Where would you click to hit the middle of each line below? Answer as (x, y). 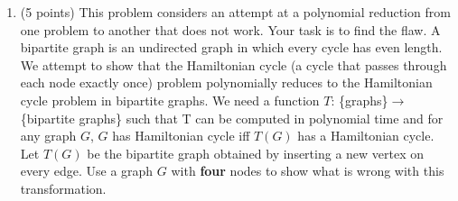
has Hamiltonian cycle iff (181, 136)
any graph (48, 136)
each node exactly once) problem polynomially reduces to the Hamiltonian (226, 82)
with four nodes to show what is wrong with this (308, 171)
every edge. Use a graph (87, 171)
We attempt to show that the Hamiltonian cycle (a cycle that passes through (234, 64)
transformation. (63, 188)
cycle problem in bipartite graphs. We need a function (170, 100)
